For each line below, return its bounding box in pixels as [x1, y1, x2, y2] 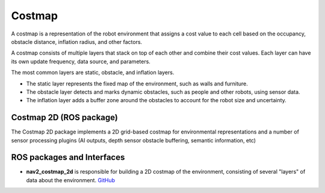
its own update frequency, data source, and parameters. [11, 58, 150, 65]
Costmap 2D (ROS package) [11, 112, 119, 123]
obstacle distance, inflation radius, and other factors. [11, 38, 143, 45]
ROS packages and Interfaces [11, 152, 125, 162]
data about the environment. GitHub [26, 176, 116, 183]
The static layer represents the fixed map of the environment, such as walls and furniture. [26, 80, 248, 87]
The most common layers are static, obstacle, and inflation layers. [11, 69, 175, 76]
